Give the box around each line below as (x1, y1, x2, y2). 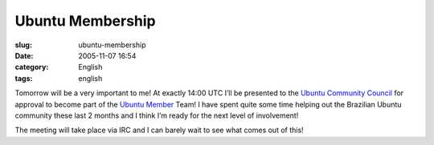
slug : (14, 40, 32, 50)
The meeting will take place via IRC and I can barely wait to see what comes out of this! (14, 125, 305, 135)
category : (14, 62, 49, 72)
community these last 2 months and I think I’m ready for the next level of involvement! (14, 111, 299, 120)
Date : (14, 50, 34, 60)
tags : (14, 73, 33, 83)
